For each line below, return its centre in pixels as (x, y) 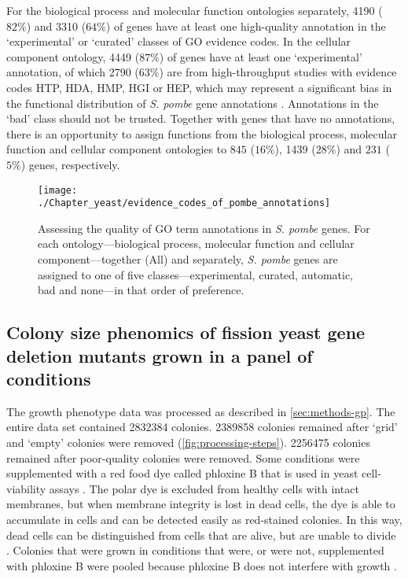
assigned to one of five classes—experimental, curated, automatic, (195, 274)
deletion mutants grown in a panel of (160, 355)
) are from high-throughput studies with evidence (278, 72)
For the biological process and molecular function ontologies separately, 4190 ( (195, 10)
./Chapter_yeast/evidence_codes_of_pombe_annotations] (184, 203)
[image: (58, 190)
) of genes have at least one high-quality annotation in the (246, 26)
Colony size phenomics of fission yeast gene (186, 332)
